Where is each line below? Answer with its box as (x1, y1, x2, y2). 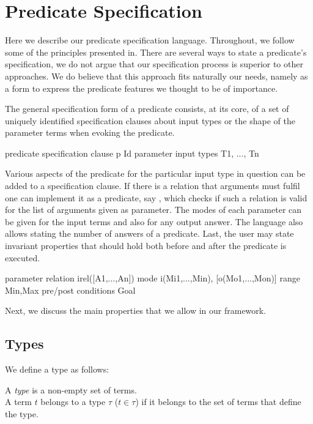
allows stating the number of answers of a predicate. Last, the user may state (5, 227, 294, 240)
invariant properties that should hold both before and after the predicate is (5, 239, 287, 252)
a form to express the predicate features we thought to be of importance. (5, 81, 278, 94)
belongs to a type (40, 395, 106, 408)
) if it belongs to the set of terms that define (135, 395, 301, 408)
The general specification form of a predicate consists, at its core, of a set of (5, 102, 289, 115)
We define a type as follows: (5, 363, 109, 376)
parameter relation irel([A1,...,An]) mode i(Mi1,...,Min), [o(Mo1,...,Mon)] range (5, 272, 300, 285)
